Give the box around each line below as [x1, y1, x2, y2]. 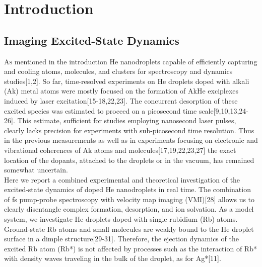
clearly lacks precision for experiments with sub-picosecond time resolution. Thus [4, 125, 254, 135]
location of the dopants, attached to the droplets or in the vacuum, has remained [4, 154, 254, 165]
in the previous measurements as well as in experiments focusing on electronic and [4, 135, 258, 145]
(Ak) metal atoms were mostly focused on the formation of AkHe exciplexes [4, 85, 239, 96]
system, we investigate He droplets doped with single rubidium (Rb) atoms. [4, 214, 238, 224]
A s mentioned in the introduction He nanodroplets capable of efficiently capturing [4, 56, 257, 66]
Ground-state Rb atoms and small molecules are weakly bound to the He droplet [4, 223, 254, 234]
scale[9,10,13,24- [199, 105, 248, 116]
